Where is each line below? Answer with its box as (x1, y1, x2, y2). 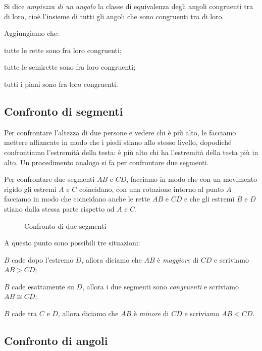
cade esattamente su (12, 281, 74, 291)
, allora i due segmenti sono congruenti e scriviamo (82, 281, 239, 291)
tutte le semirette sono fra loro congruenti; (4, 62, 136, 72)
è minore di (133, 308, 169, 319)
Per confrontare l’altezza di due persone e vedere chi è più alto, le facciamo (4, 127, 236, 137)
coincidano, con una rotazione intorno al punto (79, 183, 224, 194)
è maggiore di (157, 254, 199, 265)
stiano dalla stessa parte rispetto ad (4, 203, 115, 214)
